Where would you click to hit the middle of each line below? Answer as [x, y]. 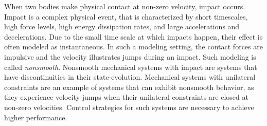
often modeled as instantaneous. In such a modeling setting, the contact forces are [133, 47]
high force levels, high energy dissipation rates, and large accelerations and [122, 26]
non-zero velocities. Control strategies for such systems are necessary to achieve [129, 107]
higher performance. [36, 117]
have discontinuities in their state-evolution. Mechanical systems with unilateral [130, 77]
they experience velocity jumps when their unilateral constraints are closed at [126, 97]
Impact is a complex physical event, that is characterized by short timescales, [126, 16]
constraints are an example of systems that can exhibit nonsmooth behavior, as [129, 87]
